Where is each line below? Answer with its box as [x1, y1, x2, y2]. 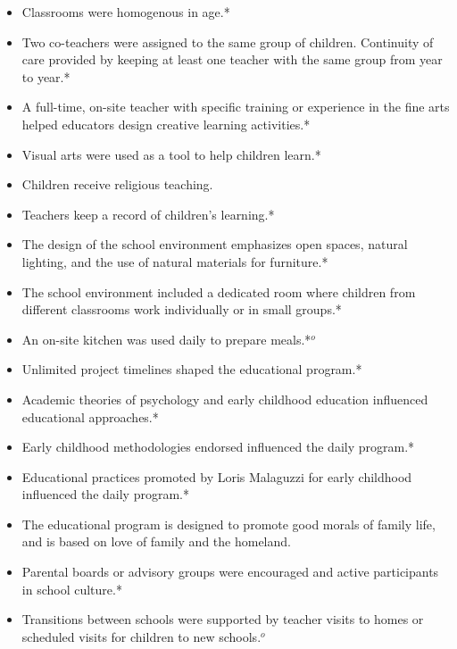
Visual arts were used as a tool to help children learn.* [21, 145, 321, 163]
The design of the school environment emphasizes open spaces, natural [21, 235, 408, 254]
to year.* [21, 67, 71, 86]
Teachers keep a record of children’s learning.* [21, 204, 275, 223]
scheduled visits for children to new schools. [21, 627, 262, 645]
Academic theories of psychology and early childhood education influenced [21, 389, 428, 408]
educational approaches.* [21, 407, 159, 426]
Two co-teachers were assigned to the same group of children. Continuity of [21, 32, 434, 51]
